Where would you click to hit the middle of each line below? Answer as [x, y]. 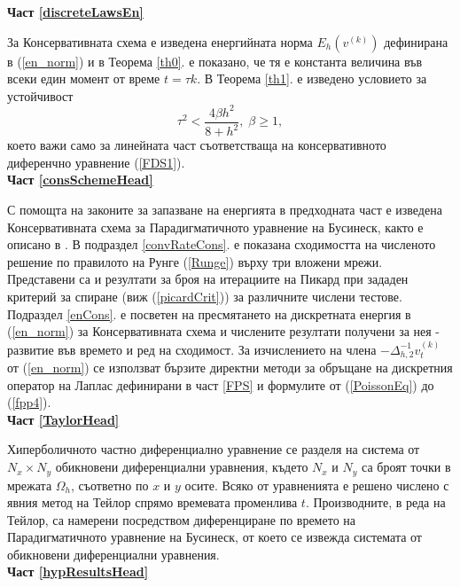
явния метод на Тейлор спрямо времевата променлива [152, 502]
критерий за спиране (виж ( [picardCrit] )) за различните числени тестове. [205, 297]
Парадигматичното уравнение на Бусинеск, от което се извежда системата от [214, 537]
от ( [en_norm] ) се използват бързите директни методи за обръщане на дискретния [230, 368]
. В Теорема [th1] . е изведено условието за [312, 78]
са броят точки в [406, 467]
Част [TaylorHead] [63, 419]
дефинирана [416, 41]
